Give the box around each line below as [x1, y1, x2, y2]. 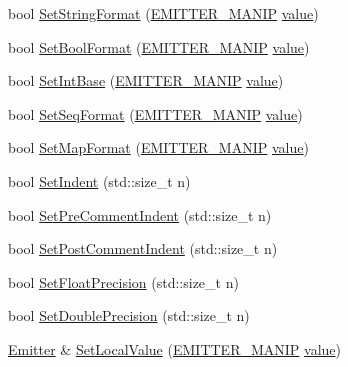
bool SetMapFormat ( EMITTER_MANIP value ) [8, 137, 309, 158]
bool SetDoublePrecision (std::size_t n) [8, 305, 250, 326]
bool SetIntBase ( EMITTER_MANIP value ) [8, 70, 284, 91]
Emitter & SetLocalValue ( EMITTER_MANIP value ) [8, 338, 341, 359]
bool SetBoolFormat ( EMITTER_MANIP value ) [8, 36, 310, 57]
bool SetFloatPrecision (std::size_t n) [8, 271, 239, 292]
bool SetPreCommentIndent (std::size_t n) [8, 204, 272, 225]
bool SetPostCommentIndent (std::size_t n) [8, 238, 278, 259]
